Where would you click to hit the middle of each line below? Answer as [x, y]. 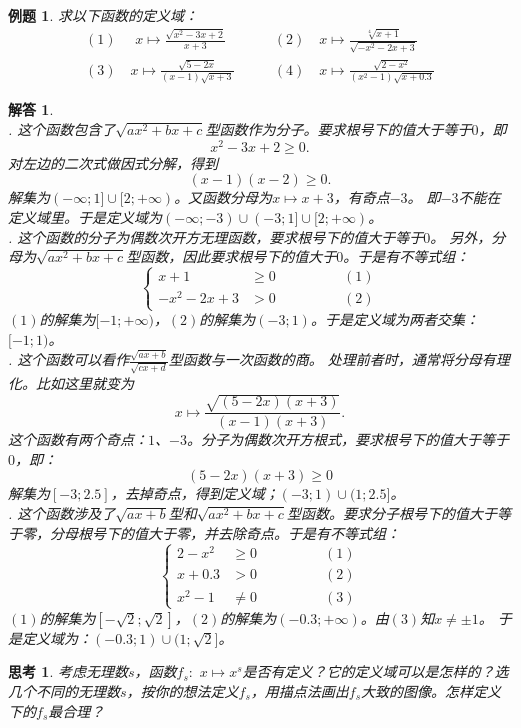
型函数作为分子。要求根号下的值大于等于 [338, 129]
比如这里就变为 [84, 382]
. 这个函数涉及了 [62, 512]
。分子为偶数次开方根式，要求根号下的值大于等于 [347, 439]
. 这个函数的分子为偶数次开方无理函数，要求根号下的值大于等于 [216, 236]
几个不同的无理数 [64, 691]
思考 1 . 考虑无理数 [68, 671]
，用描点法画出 [299, 691]
